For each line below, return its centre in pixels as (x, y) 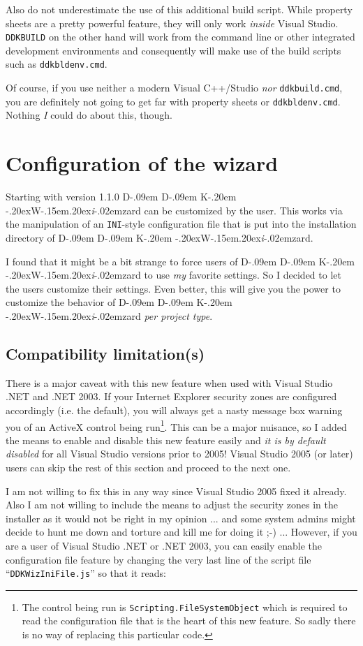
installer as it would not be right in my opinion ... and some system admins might (181, 518)
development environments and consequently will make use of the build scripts (173, 50)
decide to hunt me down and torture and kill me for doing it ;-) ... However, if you (181, 532)
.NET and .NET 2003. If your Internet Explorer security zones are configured (171, 396)
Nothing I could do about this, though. (89, 115)
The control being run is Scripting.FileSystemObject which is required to (185, 607)
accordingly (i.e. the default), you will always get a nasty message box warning (174, 410)
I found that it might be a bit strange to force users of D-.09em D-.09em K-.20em (180, 261)
